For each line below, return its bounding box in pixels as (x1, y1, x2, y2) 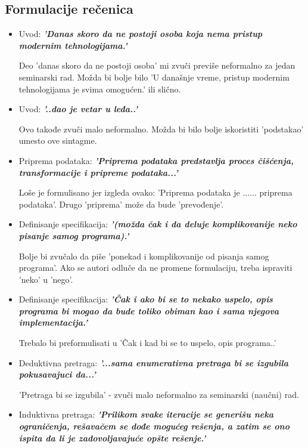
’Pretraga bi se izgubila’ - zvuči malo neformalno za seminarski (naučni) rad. (18, 388, 299, 400)
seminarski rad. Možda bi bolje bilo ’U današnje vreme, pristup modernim (18, 70, 290, 83)
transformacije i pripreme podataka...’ (18, 166, 178, 178)
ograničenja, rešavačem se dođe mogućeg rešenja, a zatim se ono (18, 420, 290, 432)
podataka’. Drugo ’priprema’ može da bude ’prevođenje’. (18, 197, 224, 210)
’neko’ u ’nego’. (18, 273, 73, 285)
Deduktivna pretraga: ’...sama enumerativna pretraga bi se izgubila (18, 356, 288, 369)
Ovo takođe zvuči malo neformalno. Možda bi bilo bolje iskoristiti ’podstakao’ (18, 122, 304, 135)
